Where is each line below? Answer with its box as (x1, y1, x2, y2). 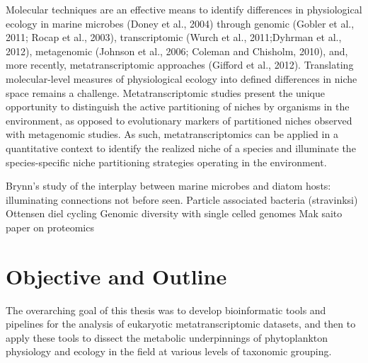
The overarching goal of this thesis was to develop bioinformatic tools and (6, 302, 326, 317)
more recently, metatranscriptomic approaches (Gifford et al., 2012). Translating (6, 57, 354, 72)
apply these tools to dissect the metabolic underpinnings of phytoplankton (6, 330, 328, 345)
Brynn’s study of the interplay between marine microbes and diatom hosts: (6, 178, 331, 193)
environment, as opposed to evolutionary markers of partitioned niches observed (6, 113, 352, 127)
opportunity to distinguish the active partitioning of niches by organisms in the (6, 99, 350, 114)
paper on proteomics (6, 219, 94, 234)
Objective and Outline (6, 261, 227, 290)
